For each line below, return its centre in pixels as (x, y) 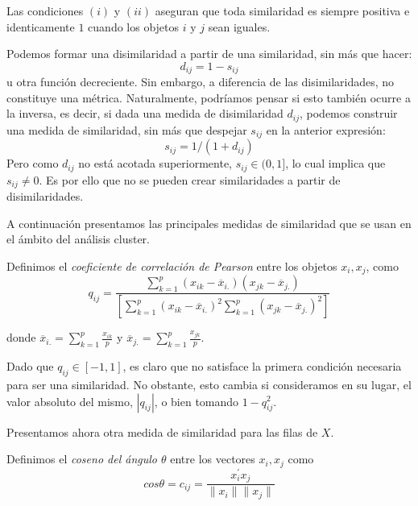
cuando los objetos (134, 26)
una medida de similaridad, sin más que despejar (127, 129)
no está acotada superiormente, (155, 163)
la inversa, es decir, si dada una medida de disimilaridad (145, 113)
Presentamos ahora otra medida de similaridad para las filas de (162, 431)
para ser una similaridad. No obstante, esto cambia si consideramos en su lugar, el (209, 384)
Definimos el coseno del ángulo (82, 459)
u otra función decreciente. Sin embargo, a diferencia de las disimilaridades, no (201, 82)
